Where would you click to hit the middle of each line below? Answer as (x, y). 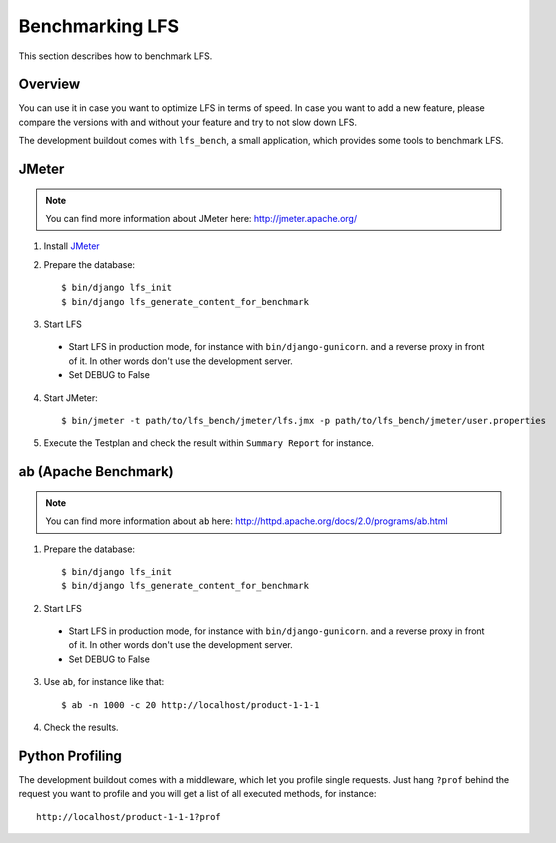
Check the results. (81, 727)
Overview (49, 84)
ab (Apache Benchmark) (96, 471)
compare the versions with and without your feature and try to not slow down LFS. (188, 122)
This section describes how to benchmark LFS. (115, 56)
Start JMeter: (71, 397)
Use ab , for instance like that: (104, 682)
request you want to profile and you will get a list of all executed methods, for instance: (197, 794)
